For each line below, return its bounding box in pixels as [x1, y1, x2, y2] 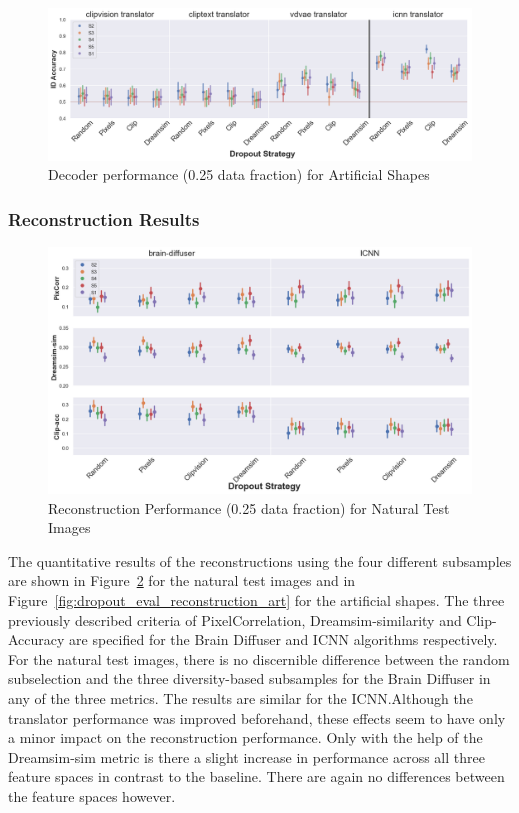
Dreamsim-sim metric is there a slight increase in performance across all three [8, 746, 485, 767]
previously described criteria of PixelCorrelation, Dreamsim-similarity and [8, 609, 462, 630]
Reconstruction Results [8, 206, 200, 231]
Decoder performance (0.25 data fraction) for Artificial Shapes [48, 164, 430, 185]
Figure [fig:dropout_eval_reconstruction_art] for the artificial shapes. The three [8, 589, 505, 610]
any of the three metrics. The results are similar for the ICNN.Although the [8, 687, 473, 708]
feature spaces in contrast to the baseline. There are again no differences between [8, 766, 505, 787]
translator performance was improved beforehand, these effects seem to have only [8, 707, 506, 728]
